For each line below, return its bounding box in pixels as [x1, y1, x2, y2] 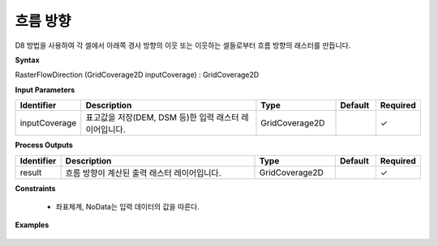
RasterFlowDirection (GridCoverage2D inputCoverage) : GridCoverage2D [15, 70, 260, 80]
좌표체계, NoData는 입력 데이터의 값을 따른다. [55, 201, 200, 211]
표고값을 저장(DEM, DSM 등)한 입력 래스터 [85, 112, 239, 123]
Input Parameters [15, 85, 75, 95]
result [19, 167, 42, 178]
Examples [15, 220, 49, 230]
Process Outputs [15, 140, 73, 150]
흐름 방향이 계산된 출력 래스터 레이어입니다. [65, 167, 222, 178]
